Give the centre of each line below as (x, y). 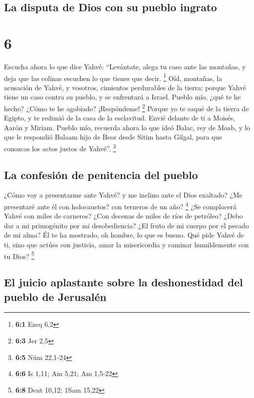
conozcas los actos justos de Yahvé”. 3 (60, 147)
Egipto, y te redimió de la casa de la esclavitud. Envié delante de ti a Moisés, (120, 118)
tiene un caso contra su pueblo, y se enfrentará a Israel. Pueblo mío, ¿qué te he (122, 97)
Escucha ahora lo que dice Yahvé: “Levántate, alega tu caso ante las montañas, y (125, 66)
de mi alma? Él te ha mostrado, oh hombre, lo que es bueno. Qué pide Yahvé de (124, 235)
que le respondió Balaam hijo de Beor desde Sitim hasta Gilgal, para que (113, 137)
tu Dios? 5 (19, 255)
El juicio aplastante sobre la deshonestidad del (124, 282)
